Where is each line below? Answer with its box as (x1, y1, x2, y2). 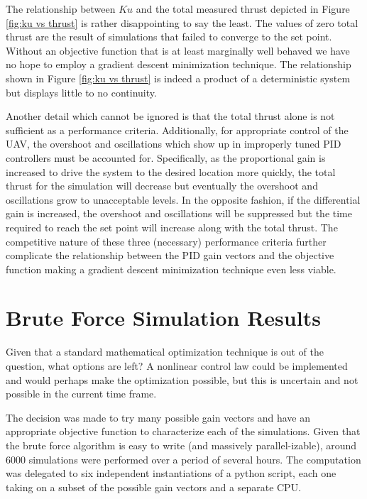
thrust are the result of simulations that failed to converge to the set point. (6, 29, 332, 44)
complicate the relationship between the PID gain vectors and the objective (6, 248, 334, 263)
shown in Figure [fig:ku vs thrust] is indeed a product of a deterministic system (6, 70, 351, 85)
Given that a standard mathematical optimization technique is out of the (6, 344, 324, 359)
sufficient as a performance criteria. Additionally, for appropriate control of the (6, 122, 349, 137)
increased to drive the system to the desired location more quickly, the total (6, 164, 336, 179)
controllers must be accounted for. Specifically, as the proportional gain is (6, 150, 326, 165)
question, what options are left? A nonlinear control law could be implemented (6, 358, 348, 373)
